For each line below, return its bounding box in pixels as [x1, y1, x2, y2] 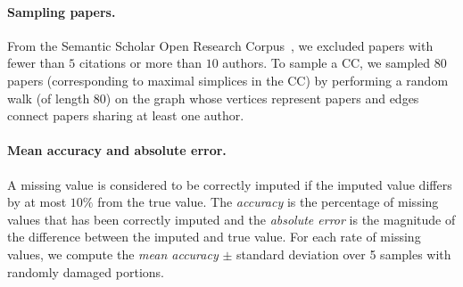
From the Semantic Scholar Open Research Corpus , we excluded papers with [7, 36, 434, 54]
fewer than [7, 53, 65, 72]
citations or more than [79, 53, 202, 72]
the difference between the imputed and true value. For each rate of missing [7, 227, 421, 246]
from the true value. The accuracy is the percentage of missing [97, 193, 439, 211]
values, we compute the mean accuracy [7, 244, 219, 263]
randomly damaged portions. [7, 262, 164, 281]
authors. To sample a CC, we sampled [222, 53, 431, 72]
